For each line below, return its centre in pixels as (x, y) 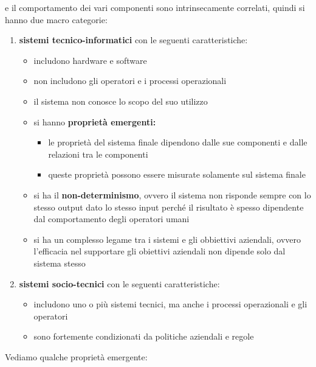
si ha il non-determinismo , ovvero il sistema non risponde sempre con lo (172, 194)
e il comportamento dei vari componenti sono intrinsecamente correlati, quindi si (155, 7)
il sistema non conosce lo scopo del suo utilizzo (121, 101)
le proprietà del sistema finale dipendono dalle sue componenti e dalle (178, 142)
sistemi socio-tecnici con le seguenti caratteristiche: (119, 283)
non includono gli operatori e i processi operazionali (130, 81)
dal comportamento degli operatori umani (112, 219)
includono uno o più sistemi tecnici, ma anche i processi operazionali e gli (170, 304)
